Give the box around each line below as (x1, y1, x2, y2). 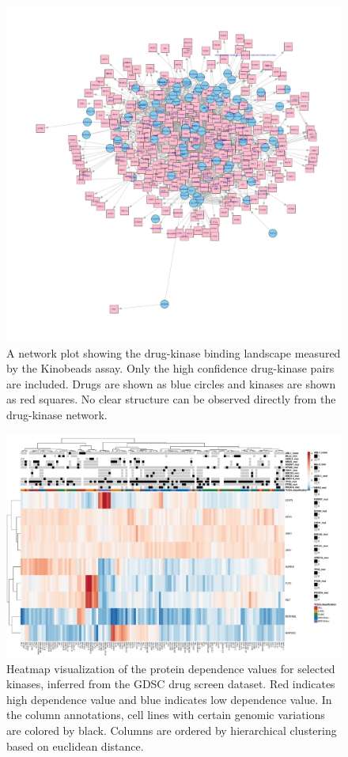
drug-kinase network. (6, 406, 108, 422)
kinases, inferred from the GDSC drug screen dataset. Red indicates (6, 676, 335, 692)
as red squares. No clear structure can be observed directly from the (6, 391, 336, 407)
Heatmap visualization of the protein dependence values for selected (6, 660, 335, 676)
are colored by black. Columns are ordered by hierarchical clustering (6, 721, 337, 738)
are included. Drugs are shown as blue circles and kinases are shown (6, 375, 336, 392)
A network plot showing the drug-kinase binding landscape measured (6, 344, 341, 361)
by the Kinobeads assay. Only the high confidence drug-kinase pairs (6, 360, 335, 377)
